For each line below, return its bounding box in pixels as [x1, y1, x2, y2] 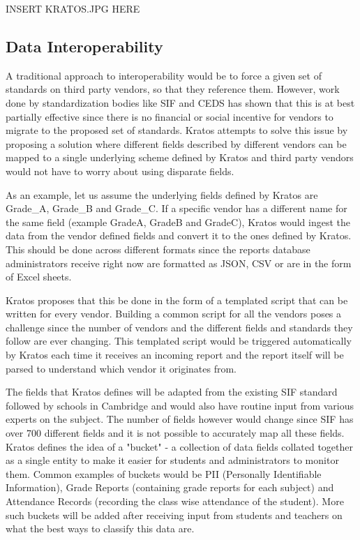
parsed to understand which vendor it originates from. [6, 361, 237, 375]
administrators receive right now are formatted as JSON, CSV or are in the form [6, 255, 352, 270]
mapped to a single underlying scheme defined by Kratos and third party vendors [6, 150, 354, 165]
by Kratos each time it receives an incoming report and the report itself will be [6, 347, 344, 362]
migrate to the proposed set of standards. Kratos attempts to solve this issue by [6, 123, 348, 137]
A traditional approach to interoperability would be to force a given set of [6, 68, 322, 82]
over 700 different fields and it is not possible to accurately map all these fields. [6, 426, 345, 440]
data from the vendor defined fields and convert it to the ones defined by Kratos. [6, 228, 352, 243]
